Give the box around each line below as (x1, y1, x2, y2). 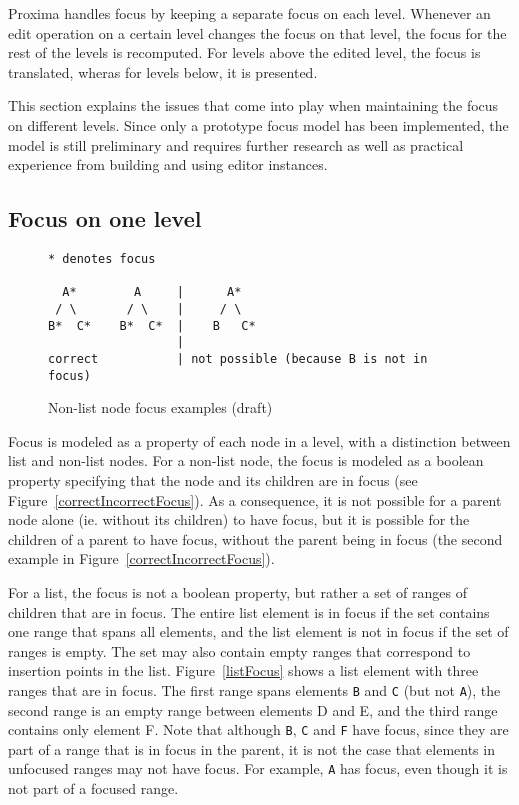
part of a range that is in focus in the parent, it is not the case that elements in (8, 738, 495, 759)
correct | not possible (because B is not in (48, 351, 428, 366)
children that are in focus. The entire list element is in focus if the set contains (8, 601, 490, 622)
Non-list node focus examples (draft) (48, 397, 273, 418)
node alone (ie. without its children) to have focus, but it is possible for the (8, 509, 470, 530)
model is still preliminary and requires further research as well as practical (8, 134, 464, 155)
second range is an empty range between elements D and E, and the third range (8, 699, 498, 720)
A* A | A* (62, 285, 242, 300)
